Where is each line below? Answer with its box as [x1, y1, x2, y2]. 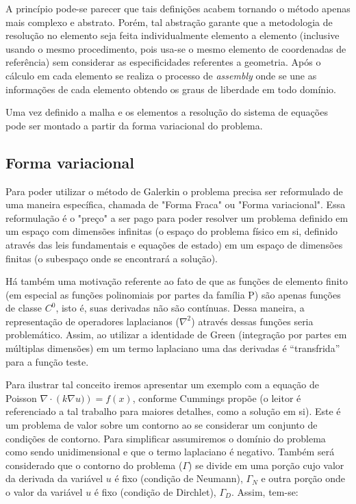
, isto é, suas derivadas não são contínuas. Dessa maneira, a [55, 301, 305, 315]
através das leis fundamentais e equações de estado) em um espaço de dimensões [5, 237, 343, 251]
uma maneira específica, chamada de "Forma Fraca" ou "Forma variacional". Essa [5, 197, 346, 212]
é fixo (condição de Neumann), [114, 471, 243, 486]
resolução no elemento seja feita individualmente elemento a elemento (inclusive [5, 28, 340, 42]
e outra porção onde [261, 471, 346, 486]
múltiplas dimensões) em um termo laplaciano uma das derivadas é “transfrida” [5, 341, 340, 355]
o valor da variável [5, 485, 83, 499]
